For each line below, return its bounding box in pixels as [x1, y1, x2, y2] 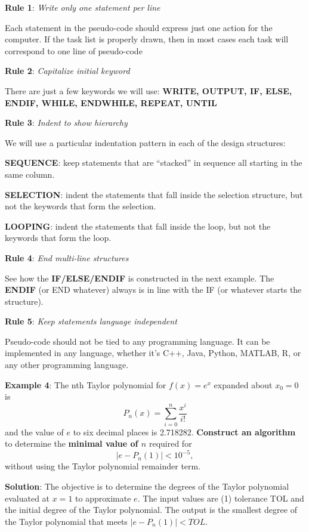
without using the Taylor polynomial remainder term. [5, 460, 201, 472]
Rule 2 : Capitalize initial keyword [5, 64, 130, 77]
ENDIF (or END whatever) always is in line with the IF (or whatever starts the [5, 283, 302, 296]
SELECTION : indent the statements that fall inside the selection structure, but [5, 188, 303, 200]
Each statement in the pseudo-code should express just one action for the [5, 21, 273, 33]
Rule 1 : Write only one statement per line [5, 1, 160, 13]
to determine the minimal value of [5, 437, 138, 450]
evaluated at [5, 491, 50, 504]
